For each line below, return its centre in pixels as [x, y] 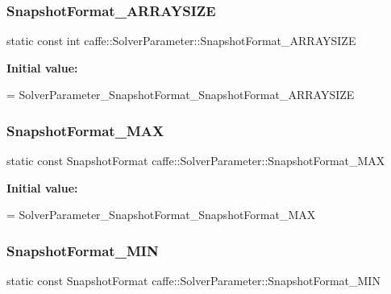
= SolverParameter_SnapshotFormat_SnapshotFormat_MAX [161, 215]
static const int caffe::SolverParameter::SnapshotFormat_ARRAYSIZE [181, 41]
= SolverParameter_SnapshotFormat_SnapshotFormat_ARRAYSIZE [181, 95]
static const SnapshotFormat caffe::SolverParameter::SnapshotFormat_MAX [196, 161]
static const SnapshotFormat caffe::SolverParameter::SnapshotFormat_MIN [193, 281]
